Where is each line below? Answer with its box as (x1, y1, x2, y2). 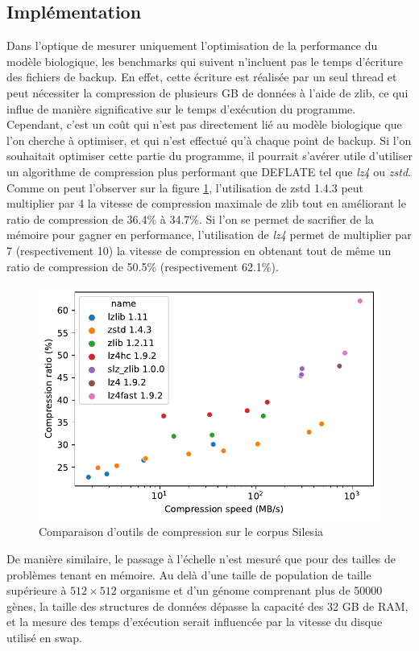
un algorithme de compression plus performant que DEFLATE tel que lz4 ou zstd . (6, 163, 411, 179)
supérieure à (6, 582, 67, 599)
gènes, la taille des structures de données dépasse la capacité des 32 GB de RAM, (6, 597, 409, 614)
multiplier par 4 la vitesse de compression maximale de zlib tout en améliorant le (6, 195, 406, 212)
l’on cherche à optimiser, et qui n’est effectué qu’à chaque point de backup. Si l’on (6, 131, 412, 148)
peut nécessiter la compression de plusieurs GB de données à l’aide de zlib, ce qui (6, 84, 409, 101)
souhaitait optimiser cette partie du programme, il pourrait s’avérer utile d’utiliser (6, 147, 413, 164)
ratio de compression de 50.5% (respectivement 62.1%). (6, 258, 279, 274)
